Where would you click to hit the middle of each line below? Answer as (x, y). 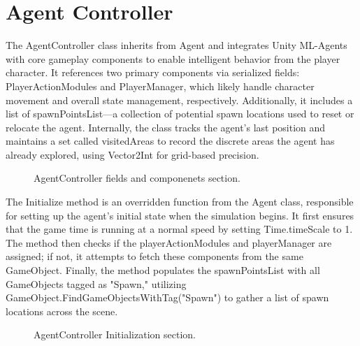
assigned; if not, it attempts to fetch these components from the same (154, 256)
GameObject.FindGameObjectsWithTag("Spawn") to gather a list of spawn (167, 297)
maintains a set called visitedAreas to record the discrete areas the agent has (170, 141)
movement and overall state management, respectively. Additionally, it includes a (179, 100)
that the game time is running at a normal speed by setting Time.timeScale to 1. (179, 229)
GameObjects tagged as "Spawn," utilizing (96, 283)
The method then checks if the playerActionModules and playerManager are (169, 242)
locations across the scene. (62, 311)
